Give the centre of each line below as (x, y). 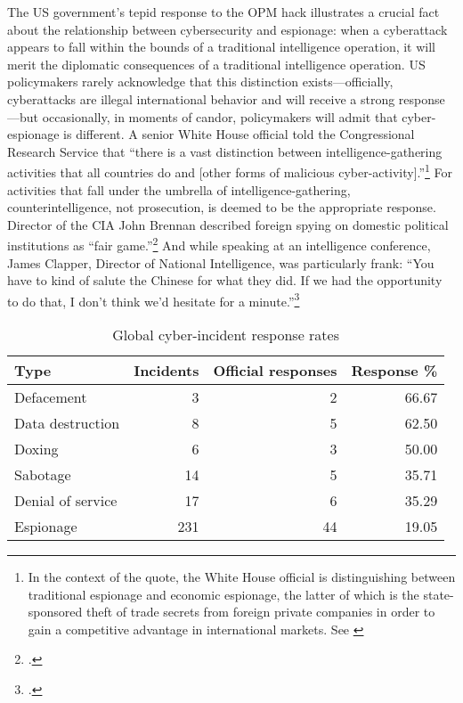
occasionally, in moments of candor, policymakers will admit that (220, 116)
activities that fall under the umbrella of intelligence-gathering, (179, 189)
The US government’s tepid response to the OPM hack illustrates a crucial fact (223, 12)
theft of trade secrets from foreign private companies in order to (260, 612)
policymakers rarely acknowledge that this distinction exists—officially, (200, 82)
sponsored (55, 612)
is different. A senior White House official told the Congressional (239, 134)
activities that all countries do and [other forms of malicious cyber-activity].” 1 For (230, 171)
